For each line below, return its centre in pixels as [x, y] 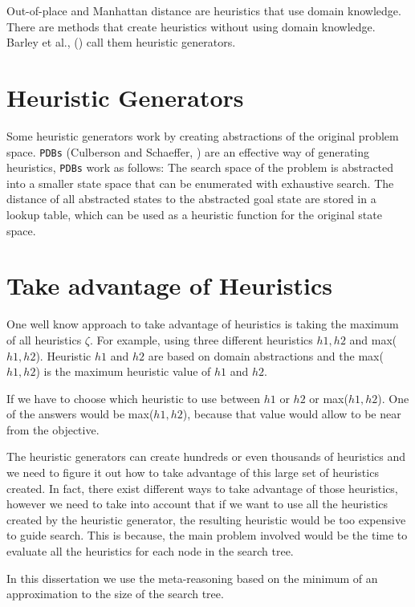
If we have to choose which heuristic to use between [133, 398]
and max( [373, 339]
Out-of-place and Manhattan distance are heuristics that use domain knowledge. [204, 10]
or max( [329, 398]
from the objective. [53, 429]
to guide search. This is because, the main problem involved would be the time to [207, 535]
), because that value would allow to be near [292, 414]
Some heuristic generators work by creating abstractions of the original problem [203, 135]
